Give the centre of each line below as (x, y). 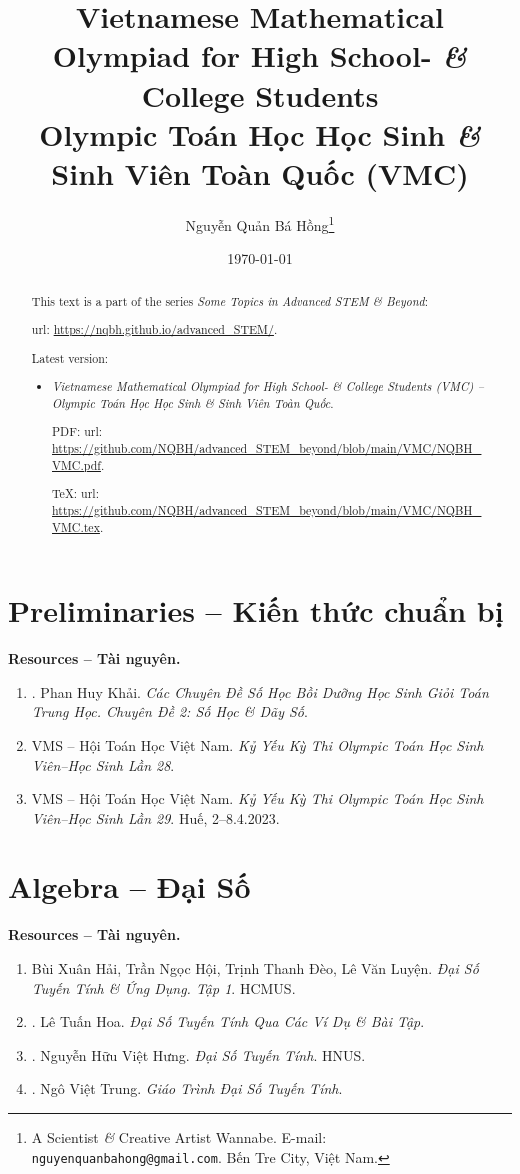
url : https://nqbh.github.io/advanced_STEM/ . (154, 329)
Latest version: (70, 357)
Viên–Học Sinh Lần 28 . (103, 764)
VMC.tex (76, 526)
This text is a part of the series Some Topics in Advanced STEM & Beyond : (229, 300)
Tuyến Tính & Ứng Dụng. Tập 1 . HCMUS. (163, 987)
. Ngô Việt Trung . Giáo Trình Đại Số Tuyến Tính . (187, 1088)
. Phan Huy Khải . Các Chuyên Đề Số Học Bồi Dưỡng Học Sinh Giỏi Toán (260, 691)
